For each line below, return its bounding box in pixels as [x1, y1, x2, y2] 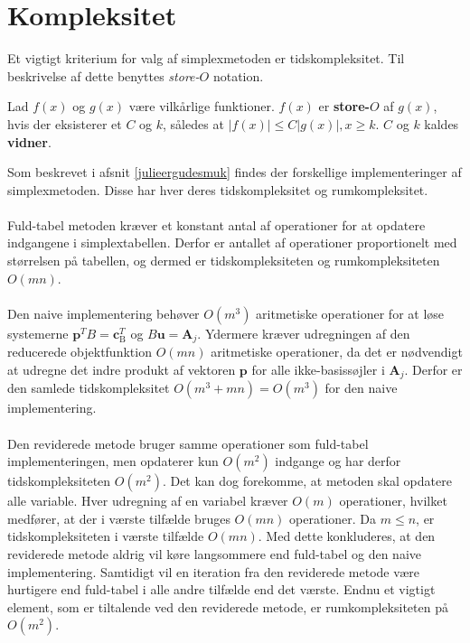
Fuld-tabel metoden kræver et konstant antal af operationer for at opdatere [7, 215, 426, 234]
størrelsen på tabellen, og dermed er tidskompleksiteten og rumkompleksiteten [7, 251, 440, 270]
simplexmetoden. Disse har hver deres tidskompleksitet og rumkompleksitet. [7, 180, 428, 199]
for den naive [324, 378, 398, 397]
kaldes [424, 114, 459, 133]
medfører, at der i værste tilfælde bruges [7, 508, 230, 527]
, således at [163, 114, 224, 133]
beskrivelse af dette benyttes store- [7, 66, 200, 85]
